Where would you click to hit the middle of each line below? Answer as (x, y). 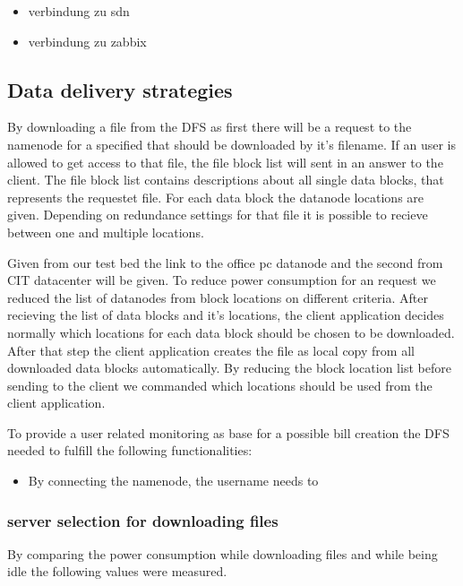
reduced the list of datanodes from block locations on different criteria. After (218, 297)
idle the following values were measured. (117, 571)
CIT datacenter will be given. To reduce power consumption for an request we (222, 280)
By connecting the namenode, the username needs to (173, 481)
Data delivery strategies (120, 89)
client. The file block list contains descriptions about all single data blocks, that (226, 180)
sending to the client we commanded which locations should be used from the (220, 385)
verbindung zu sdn (79, 11)
